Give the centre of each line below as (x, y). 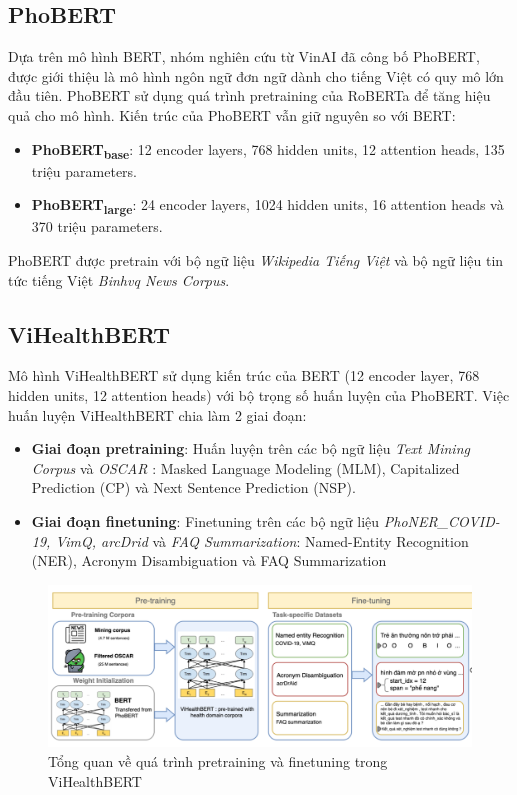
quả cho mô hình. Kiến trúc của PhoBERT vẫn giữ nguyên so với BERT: (232, 114)
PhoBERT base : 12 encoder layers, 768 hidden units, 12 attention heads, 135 (268, 150)
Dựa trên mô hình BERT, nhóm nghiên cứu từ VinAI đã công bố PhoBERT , (244, 56)
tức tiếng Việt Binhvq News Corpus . (119, 279)
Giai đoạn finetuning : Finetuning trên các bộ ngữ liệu (205, 520)
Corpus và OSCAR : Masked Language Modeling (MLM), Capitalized (245, 467)
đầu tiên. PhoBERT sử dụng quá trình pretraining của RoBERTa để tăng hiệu (249, 95)
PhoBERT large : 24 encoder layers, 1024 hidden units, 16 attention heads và (267, 206)
